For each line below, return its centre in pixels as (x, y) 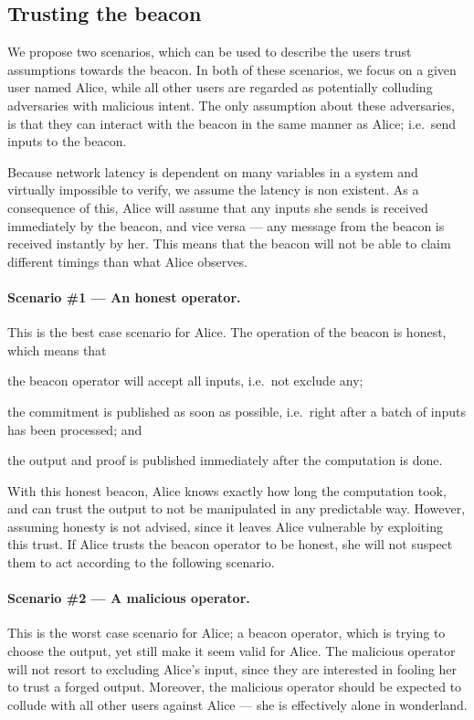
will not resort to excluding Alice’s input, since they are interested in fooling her (232, 668)
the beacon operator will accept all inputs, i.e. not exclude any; (185, 381)
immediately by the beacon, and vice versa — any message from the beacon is (226, 225)
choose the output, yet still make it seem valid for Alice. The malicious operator (232, 651)
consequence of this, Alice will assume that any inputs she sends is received (218, 207)
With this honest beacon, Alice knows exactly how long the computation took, (227, 490)
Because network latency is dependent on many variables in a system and (213, 171)
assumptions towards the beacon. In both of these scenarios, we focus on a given (232, 69)
